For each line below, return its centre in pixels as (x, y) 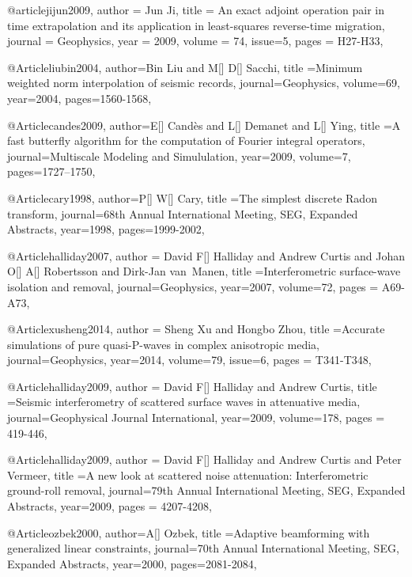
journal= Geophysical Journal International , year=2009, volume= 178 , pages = (196, 418)
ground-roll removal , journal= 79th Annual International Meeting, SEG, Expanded (206, 490)
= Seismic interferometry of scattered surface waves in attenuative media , (184, 402)
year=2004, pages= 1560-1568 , (79, 98)
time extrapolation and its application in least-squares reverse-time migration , (196, 25)
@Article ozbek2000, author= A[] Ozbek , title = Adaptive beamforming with (189, 532)
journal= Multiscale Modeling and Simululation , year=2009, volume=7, (179, 156)
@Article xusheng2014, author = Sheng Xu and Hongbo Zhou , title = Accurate (196, 329)
